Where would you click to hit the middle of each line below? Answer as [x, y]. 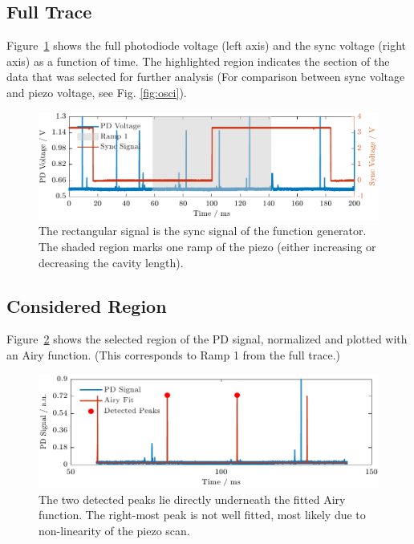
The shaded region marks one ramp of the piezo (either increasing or [207, 247]
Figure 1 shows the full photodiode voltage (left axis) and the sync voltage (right [207, 45]
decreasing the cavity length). [111, 262]
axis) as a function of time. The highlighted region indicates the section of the [198, 61]
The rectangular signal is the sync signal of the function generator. [203, 231]
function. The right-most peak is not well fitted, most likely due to [202, 515]
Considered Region [87, 305]
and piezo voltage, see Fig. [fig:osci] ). [97, 92]
